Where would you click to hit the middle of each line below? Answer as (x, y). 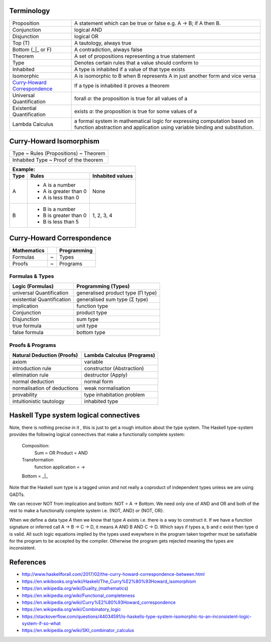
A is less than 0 (61, 198)
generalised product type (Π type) (117, 293)
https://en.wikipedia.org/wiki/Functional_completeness (78, 595)
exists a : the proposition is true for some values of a (135, 111)
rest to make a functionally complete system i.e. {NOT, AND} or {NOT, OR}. (87, 511)
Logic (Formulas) (33, 286)
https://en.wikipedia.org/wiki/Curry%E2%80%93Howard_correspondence (99, 602)
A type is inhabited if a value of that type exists (129, 69)
